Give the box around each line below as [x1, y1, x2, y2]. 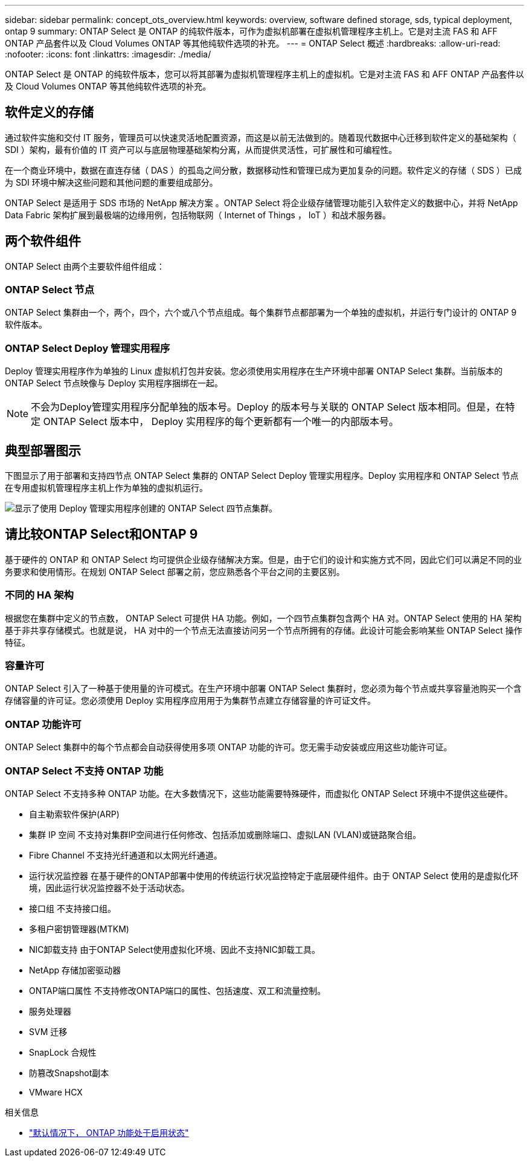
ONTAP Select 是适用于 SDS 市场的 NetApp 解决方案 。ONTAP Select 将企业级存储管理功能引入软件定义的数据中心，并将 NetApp [5, 197, 518, 208]
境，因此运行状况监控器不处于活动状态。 [29, 882, 190, 893]
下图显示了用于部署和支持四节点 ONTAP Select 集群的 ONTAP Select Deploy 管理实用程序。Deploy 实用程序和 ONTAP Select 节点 [5, 470, 519, 481]
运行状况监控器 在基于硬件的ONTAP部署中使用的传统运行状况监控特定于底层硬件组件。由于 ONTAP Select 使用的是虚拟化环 [29, 870, 519, 881]
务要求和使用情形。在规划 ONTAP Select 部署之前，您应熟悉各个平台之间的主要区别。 [5, 566, 345, 577]
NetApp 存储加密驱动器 [29, 964, 121, 975]
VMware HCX [29, 1086, 83, 1097]
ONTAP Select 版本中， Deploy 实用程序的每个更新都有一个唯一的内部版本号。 [43, 415, 399, 428]
